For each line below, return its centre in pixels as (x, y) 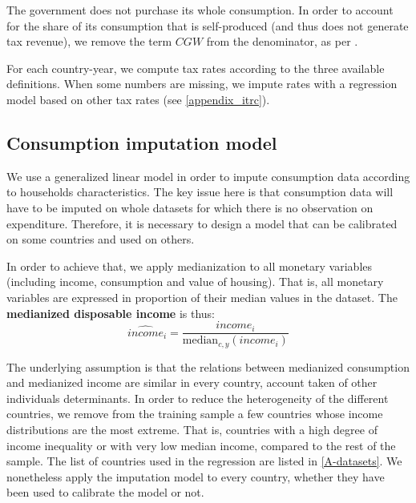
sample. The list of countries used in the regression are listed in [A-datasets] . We (204, 461)
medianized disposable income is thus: (111, 313)
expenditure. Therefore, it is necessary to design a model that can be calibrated (202, 223)
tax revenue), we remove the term (89, 41)
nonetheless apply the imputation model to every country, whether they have (196, 476)
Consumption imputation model (142, 142)
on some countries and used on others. (101, 239)
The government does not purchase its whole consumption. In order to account (200, 10)
